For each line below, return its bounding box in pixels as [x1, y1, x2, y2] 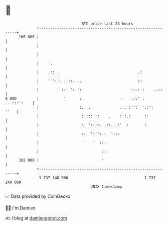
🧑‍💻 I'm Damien [5, 205, 36, 211]
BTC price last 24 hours [81, 21, 134, 26]
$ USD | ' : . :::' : [5, 96, 144, 101]
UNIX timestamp [90, 184, 122, 189]
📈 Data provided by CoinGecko [5, 193, 71, 199]
